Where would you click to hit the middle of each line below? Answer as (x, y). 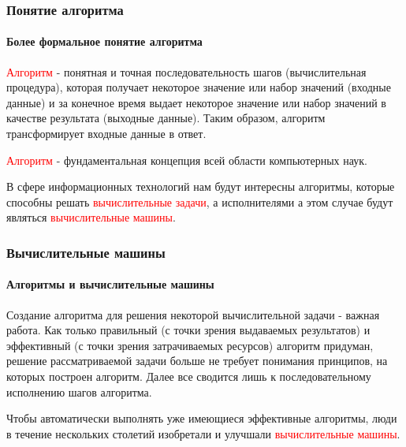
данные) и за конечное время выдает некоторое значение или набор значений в (196, 102)
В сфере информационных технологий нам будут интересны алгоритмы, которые (201, 186)
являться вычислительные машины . (91, 217)
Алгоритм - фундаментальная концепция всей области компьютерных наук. (187, 160)
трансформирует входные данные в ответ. (106, 134)
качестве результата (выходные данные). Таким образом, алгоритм (166, 118)
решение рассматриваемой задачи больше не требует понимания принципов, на (197, 361)
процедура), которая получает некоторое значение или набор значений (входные (199, 87)
